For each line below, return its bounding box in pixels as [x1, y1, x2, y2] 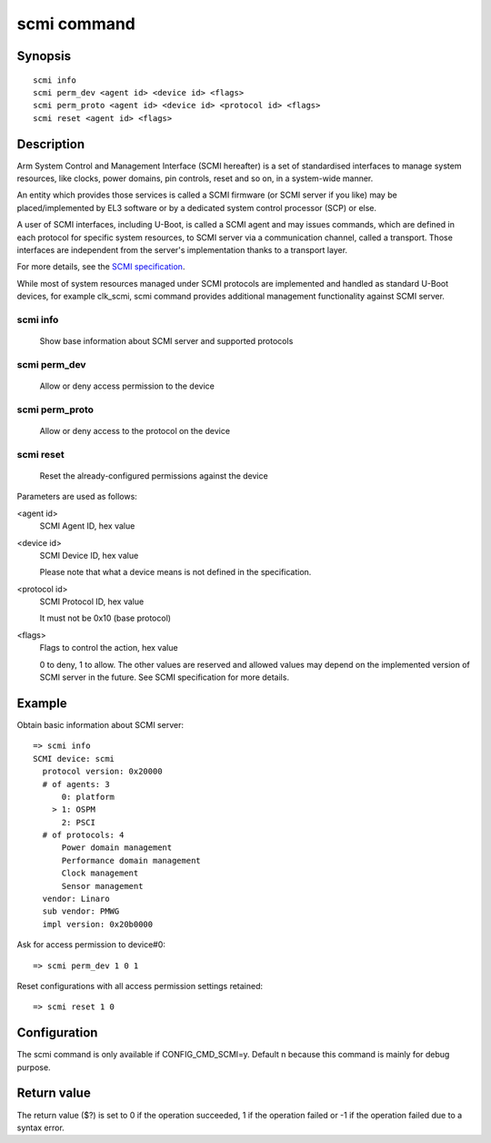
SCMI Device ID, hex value [39, 550, 139, 561]
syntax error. [16, 1122, 65, 1133]
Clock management [61, 868, 139, 878]
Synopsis [16, 48, 72, 64]
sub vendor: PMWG [42, 906, 120, 916]
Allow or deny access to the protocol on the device [39, 426, 231, 437]
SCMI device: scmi [33, 754, 115, 764]
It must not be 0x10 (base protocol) [39, 612, 172, 623]
